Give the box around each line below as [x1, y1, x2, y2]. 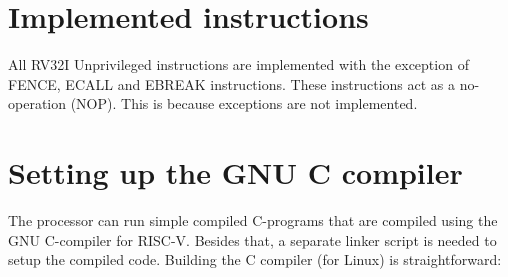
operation [8, 93, 67, 114]
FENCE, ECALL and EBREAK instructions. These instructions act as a [8, 73, 455, 94]
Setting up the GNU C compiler [8, 152, 463, 193]
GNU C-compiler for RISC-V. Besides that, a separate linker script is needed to [8, 229, 497, 250]
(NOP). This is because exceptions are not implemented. [70, 93, 418, 114]
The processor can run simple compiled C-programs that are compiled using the [8, 210, 498, 231]
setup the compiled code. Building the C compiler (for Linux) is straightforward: [8, 249, 502, 270]
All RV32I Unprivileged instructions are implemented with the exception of [8, 54, 469, 75]
